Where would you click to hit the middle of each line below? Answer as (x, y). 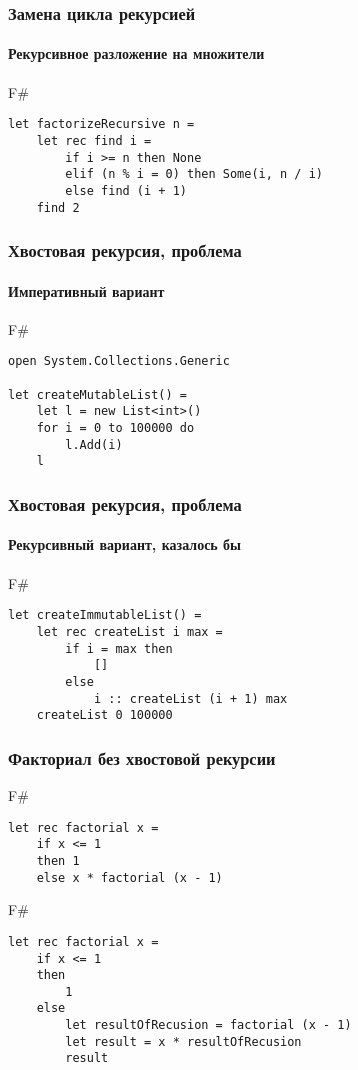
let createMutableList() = (97, 394)
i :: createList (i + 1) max (190, 698)
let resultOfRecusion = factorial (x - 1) (208, 1025)
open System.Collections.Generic (119, 361)
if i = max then (119, 648)
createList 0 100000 (104, 715)
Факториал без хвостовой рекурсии (142, 757)
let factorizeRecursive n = (101, 124)
